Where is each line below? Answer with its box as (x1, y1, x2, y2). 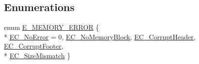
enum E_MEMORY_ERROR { (4, 22, 99, 32)
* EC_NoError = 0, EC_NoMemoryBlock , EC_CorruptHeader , (4, 31, 196, 41)
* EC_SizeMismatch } (4, 50, 71, 60)
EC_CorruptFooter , (4, 41, 63, 51)
